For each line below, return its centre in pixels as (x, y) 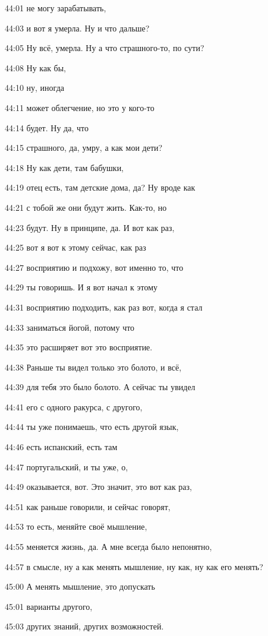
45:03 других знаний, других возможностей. (84, 626)
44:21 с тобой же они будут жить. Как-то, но (86, 207)
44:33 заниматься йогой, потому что (70, 327)
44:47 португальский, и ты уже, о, (67, 466)
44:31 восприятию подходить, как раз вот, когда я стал (104, 307)
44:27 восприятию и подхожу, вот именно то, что (94, 267)
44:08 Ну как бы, (36, 67)
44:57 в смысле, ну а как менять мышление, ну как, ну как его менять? (134, 566)
